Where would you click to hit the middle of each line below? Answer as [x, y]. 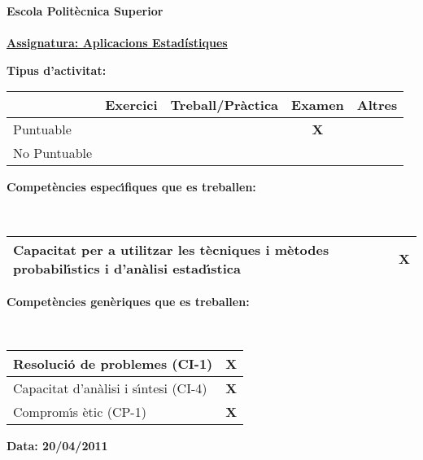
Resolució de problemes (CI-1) [113, 363]
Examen [318, 105]
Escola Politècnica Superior [85, 11]
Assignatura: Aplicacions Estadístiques [117, 43]
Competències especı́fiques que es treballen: [131, 187]
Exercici [131, 105]
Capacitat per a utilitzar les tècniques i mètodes [171, 249]
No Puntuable [53, 153]
